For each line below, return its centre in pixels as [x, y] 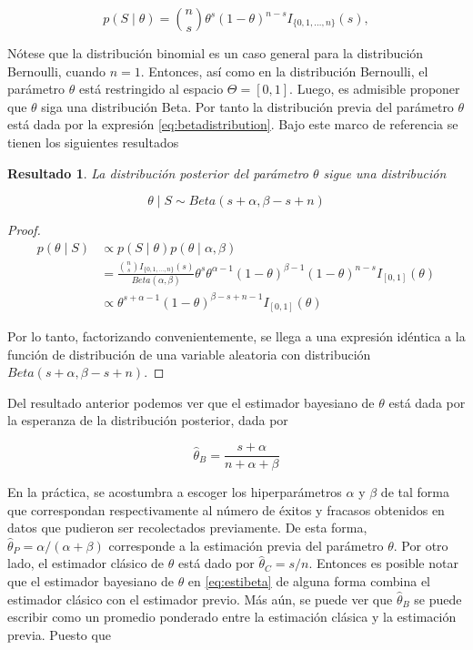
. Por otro [421, 545]
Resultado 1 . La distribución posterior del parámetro [158, 173]
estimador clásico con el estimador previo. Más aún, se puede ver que [200, 599]
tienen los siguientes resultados [93, 142]
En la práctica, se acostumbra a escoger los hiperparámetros [175, 492]
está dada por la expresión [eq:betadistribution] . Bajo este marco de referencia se [233, 124]
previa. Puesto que [59, 634]
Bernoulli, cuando [56, 71]
